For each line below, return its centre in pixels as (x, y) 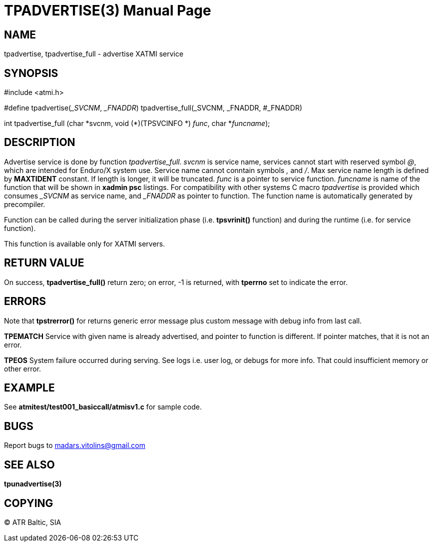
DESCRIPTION (40, 142)
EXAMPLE (29, 387)
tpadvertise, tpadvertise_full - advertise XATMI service (94, 54)
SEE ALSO (29, 464)
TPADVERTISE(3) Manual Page (108, 10)
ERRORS (25, 301)
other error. (23, 368)
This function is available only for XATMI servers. (85, 243)
